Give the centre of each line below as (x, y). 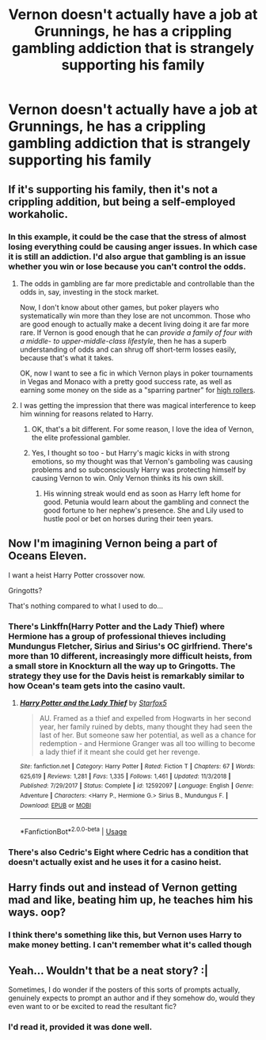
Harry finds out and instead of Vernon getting (123, 888)
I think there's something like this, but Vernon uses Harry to (125, 935)
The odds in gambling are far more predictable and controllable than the (137, 284)
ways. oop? (37, 912)
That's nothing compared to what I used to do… (86, 606)
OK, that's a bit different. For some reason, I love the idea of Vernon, (143, 429)
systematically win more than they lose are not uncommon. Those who (135, 315)
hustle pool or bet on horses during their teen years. (128, 518)
